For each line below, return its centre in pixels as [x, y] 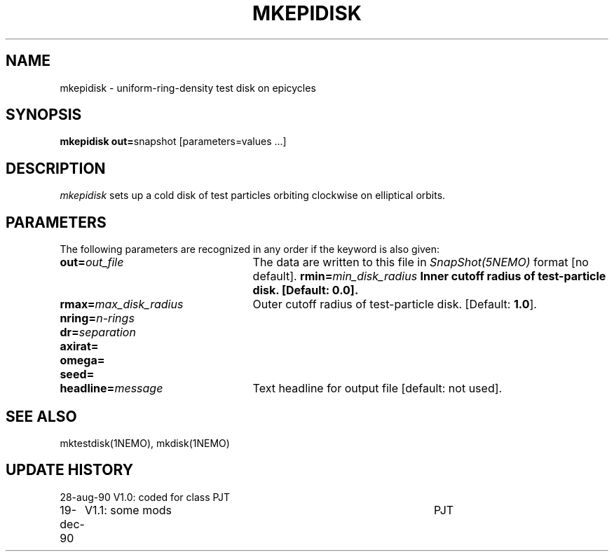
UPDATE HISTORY [70, 470]
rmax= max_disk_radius [122, 304]
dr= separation [98, 332]
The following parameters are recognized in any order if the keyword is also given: [250, 249]
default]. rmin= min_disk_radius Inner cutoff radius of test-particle [429, 276]
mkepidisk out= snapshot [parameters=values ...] [173, 142]
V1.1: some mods [128, 510]
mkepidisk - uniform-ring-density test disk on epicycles [188, 88]
